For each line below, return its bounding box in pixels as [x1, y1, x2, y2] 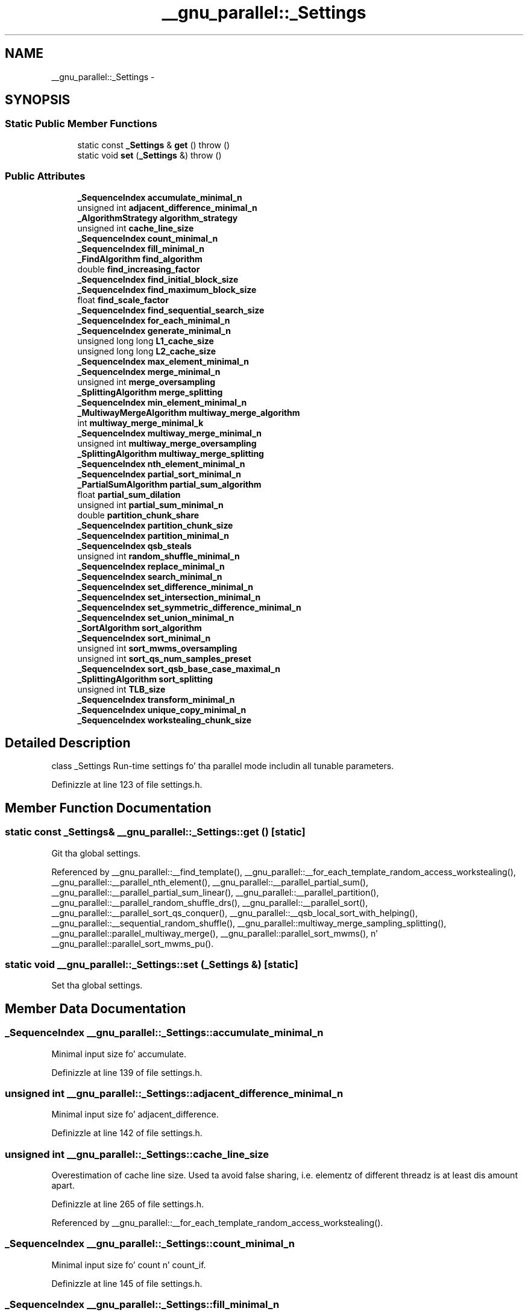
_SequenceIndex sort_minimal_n [77, 632, 211, 643]
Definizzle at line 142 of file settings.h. [51, 1128, 203, 1139]
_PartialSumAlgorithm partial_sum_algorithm [77, 479, 262, 489]
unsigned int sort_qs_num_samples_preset [77, 653, 251, 664]
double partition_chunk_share [77, 509, 200, 520]
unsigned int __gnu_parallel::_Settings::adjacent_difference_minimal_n [5, 1087, 344, 1099]
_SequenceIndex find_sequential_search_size [77, 304, 265, 315]
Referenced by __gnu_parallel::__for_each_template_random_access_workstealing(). [51, 1218, 383, 1228]
